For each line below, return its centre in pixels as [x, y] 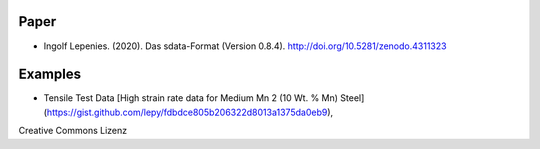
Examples [50, 74]
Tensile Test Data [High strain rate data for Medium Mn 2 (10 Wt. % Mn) [191, 98]
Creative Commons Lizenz [73, 131]
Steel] [352, 98]
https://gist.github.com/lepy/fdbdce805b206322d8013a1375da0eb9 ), [190, 112]
